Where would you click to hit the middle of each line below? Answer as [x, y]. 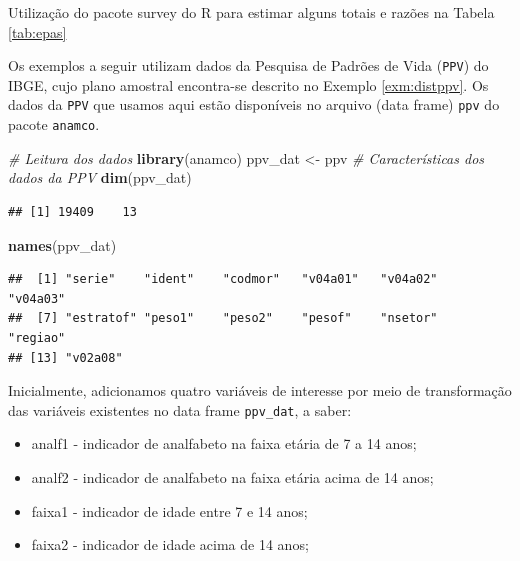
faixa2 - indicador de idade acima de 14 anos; [170, 544]
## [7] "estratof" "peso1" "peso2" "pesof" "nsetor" [223, 318]
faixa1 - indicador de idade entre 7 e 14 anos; [169, 510]
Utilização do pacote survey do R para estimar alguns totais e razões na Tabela [251, 12]
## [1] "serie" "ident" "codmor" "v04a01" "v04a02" [223, 279]
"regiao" [37, 337]
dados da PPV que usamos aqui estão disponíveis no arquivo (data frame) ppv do [254, 104]
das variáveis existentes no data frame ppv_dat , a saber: [180, 409]
